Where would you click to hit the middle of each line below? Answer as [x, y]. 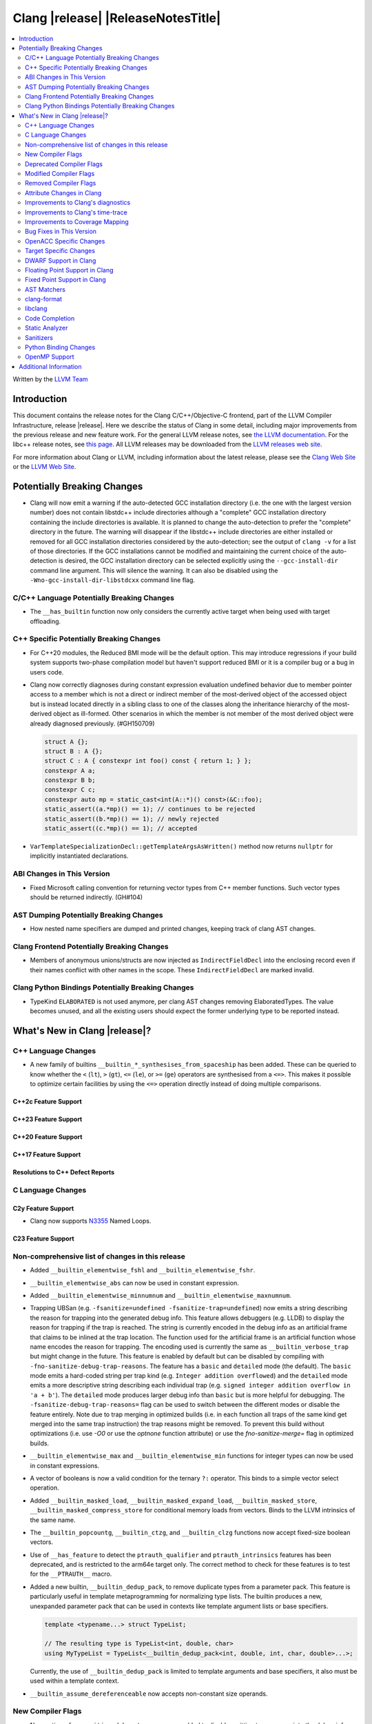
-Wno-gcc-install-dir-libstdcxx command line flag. [113, 580]
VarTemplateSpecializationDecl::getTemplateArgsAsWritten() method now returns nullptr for [182, 846]
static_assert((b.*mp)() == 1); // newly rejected [132, 819]
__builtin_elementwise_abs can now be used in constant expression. [134, 1283]
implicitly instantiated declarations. [79, 856]
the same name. [53, 1520]
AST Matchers [45, 289]
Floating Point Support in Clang [69, 270]
